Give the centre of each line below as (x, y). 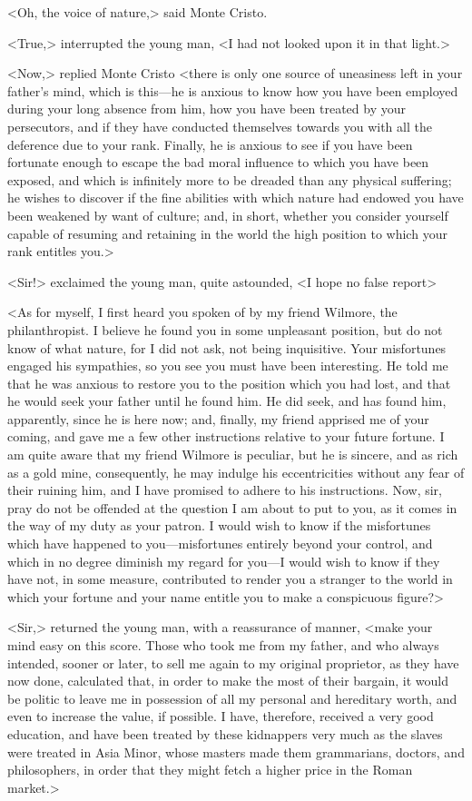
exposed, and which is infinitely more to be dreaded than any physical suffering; (230, 179)
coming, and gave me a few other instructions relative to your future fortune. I (226, 436)
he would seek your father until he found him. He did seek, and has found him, (227, 401)
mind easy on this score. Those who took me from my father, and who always (223, 645)
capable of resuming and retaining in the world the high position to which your (227, 233)
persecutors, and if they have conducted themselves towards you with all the (220, 126)
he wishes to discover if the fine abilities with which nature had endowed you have (236, 198)
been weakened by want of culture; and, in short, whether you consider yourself (228, 215)
